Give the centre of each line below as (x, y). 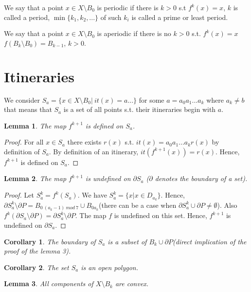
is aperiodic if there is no (134, 33)
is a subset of (127, 241)
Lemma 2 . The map (35, 178)
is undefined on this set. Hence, (161, 215)
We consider (22, 100)
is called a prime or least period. (180, 17)
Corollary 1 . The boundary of (50, 241)
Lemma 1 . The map (35, 125)
